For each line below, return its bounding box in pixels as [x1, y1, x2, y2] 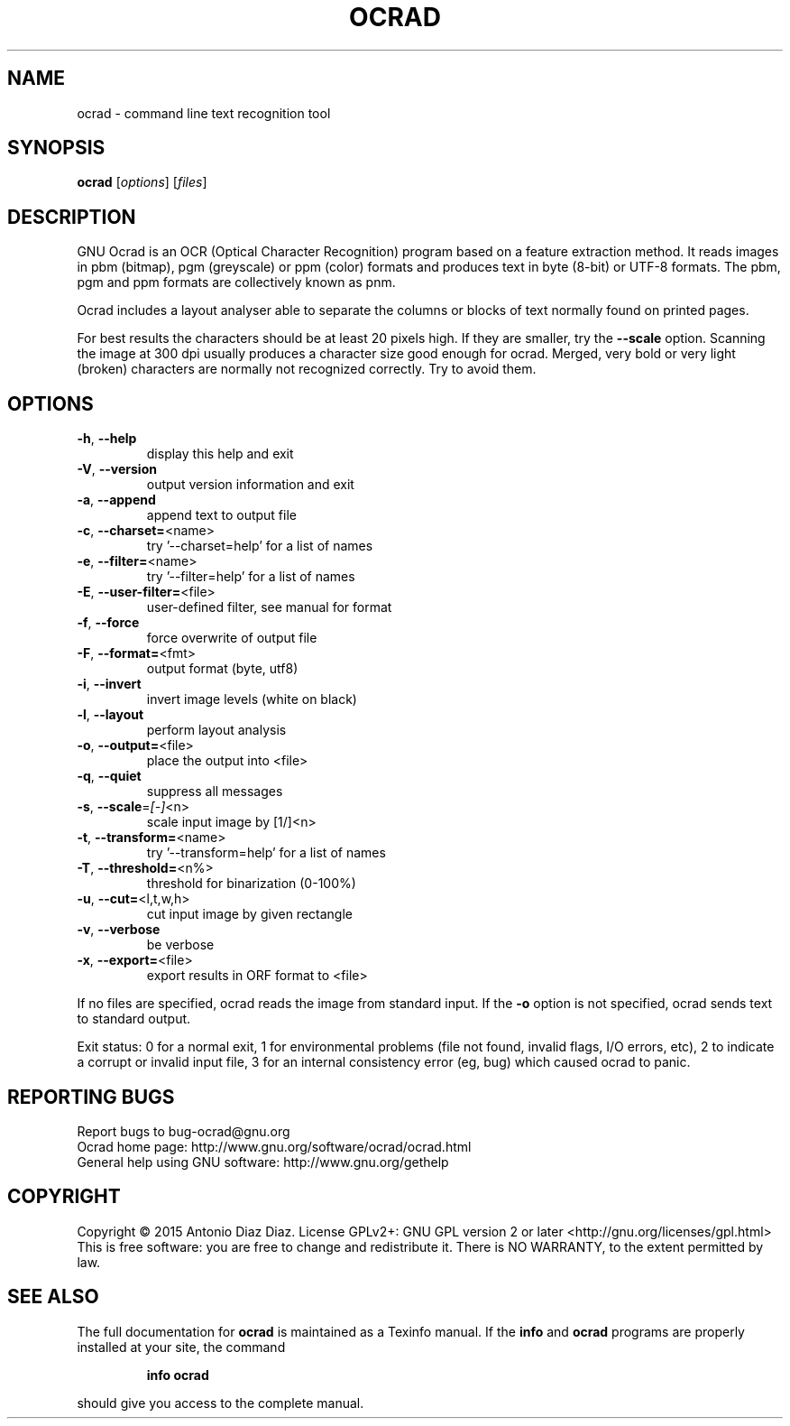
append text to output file [146, 507, 297, 523]
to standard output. [77, 1011, 191, 1027]
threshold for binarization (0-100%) [146, 875, 356, 892]
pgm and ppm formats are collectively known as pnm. [77, 274, 396, 291]
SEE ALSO [7, 1285, 99, 1309]
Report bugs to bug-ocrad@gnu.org [77, 1123, 290, 1139]
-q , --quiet [77, 768, 142, 784]
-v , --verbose [77, 921, 161, 938]
